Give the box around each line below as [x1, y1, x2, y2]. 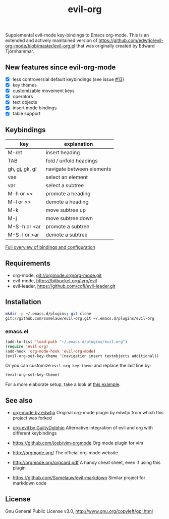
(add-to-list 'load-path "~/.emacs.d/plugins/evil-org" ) [5, 339, 128, 344]
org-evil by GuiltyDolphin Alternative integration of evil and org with [12, 425, 153, 431]
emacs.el [5, 328, 29, 335]
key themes [12, 82, 37, 88]
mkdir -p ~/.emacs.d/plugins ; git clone [5, 311, 92, 316]
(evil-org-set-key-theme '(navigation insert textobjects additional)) [5, 353, 159, 359]
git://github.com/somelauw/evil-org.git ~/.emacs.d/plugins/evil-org [5, 316, 155, 321]
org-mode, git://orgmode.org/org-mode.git [12, 272, 102, 279]
